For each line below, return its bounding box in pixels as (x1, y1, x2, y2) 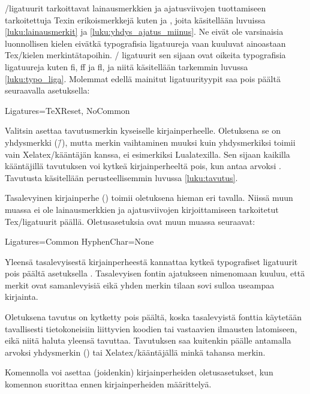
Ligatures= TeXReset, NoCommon (5, 104, 130, 116)
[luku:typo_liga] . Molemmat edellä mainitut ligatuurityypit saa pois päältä (5, 72, 281, 85)
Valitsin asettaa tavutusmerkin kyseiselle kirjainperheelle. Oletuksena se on (5, 124, 281, 137)
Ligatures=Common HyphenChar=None (5, 235, 154, 248)
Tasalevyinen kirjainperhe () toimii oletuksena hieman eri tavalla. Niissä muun (5, 191, 293, 204)
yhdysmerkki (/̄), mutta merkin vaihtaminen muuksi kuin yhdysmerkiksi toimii (5, 136, 296, 148)
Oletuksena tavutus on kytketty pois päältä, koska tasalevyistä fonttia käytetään (5, 311, 302, 323)
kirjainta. (5, 290, 38, 303)
